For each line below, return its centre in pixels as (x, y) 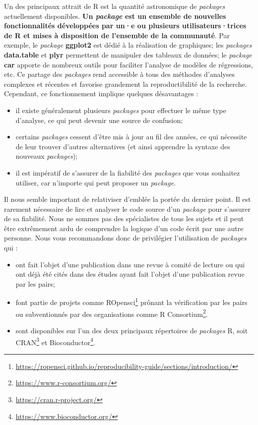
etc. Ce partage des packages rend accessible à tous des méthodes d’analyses (120, 74)
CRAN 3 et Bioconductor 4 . (55, 341)
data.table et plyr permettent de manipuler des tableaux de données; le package (128, 54)
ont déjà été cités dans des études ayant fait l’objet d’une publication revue (130, 274)
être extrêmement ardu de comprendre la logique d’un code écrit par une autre (124, 228)
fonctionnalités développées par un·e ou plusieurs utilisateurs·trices (125, 26)
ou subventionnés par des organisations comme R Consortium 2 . (112, 313)
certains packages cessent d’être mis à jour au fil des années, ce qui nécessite (131, 137)
